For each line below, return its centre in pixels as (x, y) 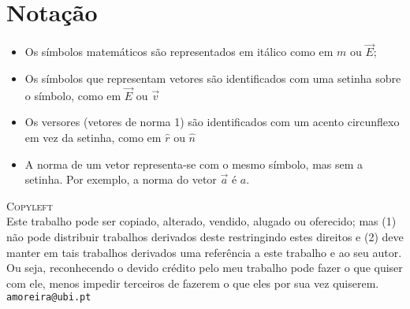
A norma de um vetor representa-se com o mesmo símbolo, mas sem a (194, 164)
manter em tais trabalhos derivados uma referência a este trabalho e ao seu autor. (204, 252)
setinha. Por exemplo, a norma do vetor (121, 179)
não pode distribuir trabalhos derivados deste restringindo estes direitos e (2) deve (205, 236)
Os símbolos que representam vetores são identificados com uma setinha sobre (213, 78)
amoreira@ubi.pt (49, 298)
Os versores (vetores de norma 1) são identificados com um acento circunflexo (212, 122)
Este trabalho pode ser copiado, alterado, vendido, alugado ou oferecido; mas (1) (201, 221)
